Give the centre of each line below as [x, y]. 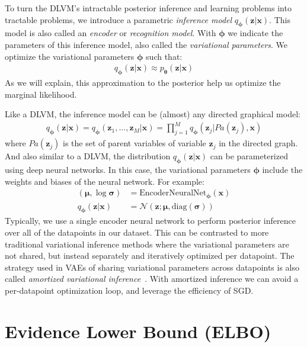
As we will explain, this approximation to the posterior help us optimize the [143, 82]
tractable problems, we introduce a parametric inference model [119, 19]
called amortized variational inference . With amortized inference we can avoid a [152, 279]
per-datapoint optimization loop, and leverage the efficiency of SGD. [129, 290]
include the [282, 169]
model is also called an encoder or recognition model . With [111, 33]
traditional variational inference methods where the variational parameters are [147, 244]
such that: [164, 56]
